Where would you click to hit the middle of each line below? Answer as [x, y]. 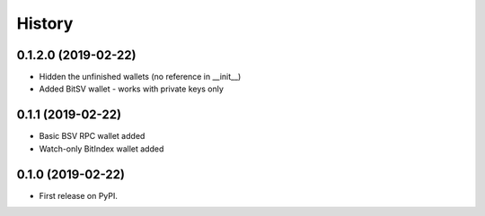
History [45, 23]
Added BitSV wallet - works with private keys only [132, 89]
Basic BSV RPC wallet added [92, 136]
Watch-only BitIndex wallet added [101, 149]
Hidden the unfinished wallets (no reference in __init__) [140, 77]
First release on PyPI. [79, 195]
